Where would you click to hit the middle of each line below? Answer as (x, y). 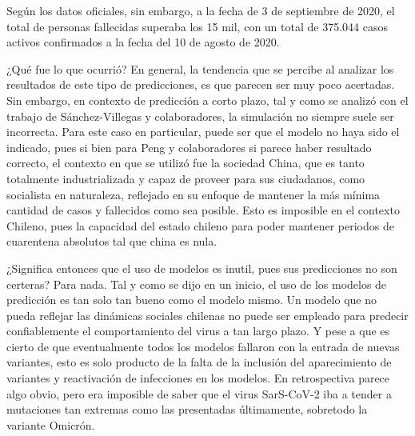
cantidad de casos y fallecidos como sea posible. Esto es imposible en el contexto (203, 210)
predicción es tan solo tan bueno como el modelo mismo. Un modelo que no (192, 300)
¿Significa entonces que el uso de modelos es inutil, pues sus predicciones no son (202, 268)
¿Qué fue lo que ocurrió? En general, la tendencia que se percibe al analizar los (200, 68)
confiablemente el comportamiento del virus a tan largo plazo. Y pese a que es (198, 331)
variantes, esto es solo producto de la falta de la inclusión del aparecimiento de (199, 362)
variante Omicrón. (51, 424)
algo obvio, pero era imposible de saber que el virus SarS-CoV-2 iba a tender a (199, 393)
